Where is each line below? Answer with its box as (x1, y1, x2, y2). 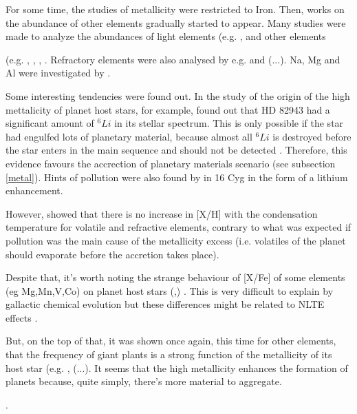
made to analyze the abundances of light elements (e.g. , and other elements (6, 29, 326, 43)
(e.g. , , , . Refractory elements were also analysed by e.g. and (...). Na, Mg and (6, 52, 340, 66)
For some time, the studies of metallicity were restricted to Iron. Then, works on (6, 2, 345, 16)
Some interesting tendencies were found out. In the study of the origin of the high (6, 88, 350, 103)
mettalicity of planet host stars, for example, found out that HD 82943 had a (6, 102, 330, 116)
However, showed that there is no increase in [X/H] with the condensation (6, 206, 318, 220)
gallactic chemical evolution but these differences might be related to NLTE (6, 297, 325, 311)
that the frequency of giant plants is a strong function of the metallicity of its (6, 347, 332, 362)
